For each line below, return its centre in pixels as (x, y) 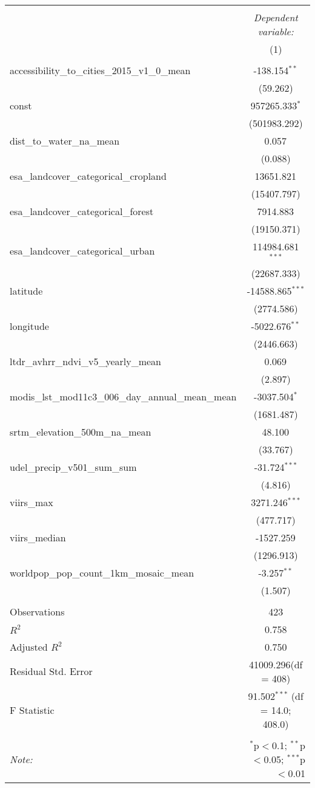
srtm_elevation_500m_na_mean (81, 431)
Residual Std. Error (51, 671)
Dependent (276, 17)
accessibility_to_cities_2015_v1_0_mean (100, 70)
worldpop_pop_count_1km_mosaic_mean (102, 572)
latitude (26, 290)
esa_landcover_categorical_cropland (88, 176)
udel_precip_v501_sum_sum (73, 467)
